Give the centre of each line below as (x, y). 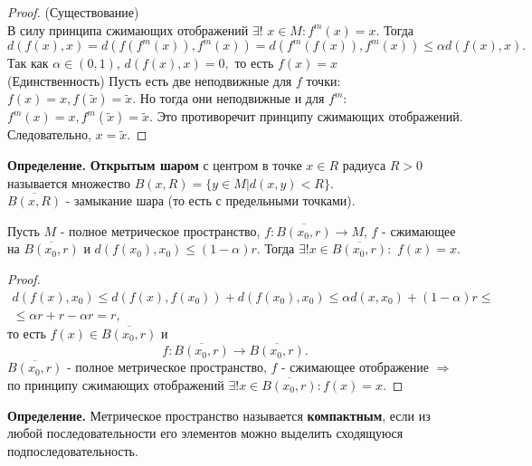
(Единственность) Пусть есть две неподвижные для (150, 80)
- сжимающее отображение (356, 367)
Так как (28, 63)
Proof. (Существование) (73, 12)
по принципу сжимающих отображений (116, 385)
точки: (323, 80)
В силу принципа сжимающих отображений (128, 29)
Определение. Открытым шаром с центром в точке (155, 164)
